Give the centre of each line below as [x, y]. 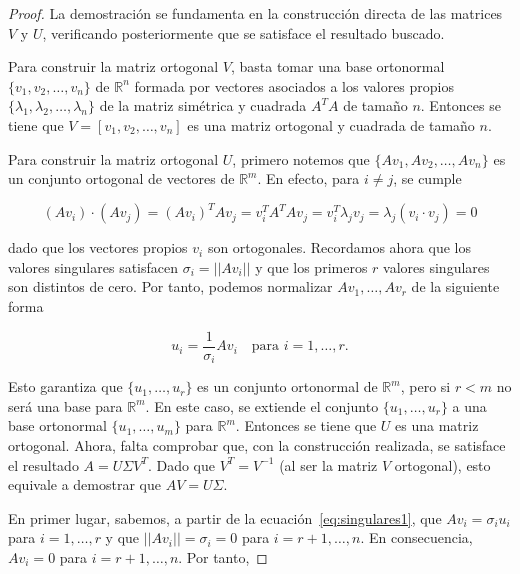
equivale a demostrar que [84, 484]
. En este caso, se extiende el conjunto [262, 405]
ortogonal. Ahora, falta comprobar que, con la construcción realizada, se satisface [257, 444]
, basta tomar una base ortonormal [337, 66]
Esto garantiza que [65, 386]
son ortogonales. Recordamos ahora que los [339, 247]
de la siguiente [455, 286]
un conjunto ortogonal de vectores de [121, 178]
